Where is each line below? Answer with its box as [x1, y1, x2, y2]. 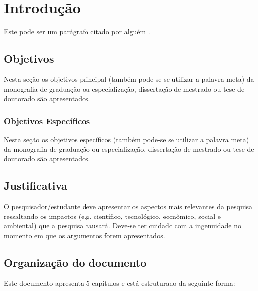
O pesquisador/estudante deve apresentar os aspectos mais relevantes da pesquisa [4, 201, 253, 211]
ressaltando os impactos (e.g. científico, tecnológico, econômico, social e [4, 211, 221, 221]
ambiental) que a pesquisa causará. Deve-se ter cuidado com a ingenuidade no [4, 220, 241, 231]
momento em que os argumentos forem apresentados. [4, 230, 165, 240]
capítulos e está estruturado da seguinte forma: [92, 278, 235, 288]
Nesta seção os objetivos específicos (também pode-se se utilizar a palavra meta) [4, 134, 249, 144]
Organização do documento [4, 254, 147, 270]
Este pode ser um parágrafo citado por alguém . [4, 26, 150, 37]
